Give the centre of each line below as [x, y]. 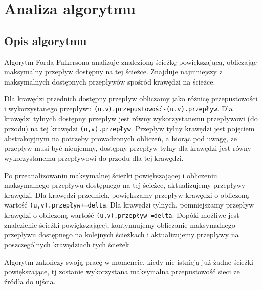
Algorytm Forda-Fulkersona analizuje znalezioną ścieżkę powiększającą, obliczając [131, 61]
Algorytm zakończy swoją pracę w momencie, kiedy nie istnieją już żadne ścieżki [129, 261]
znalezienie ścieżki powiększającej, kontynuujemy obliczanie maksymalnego [120, 224]
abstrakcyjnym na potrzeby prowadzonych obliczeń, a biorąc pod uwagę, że [120, 138]
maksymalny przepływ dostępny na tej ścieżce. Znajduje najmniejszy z [113, 72]
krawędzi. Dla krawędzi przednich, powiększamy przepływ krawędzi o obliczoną [127, 195]
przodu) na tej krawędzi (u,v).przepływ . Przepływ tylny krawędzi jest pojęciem [129, 128]
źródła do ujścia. [30, 281]
